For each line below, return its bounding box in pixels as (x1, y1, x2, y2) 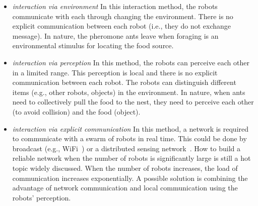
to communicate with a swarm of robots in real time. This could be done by (12, 133, 247, 144)
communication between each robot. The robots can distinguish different (12, 77, 236, 87)
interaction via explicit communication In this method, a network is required (12, 123, 249, 134)
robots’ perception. (12, 192, 71, 202)
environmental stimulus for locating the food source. (12, 40, 174, 51)
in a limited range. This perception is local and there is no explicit (12, 67, 218, 77)
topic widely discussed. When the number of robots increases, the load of (12, 162, 238, 173)
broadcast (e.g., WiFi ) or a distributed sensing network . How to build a (12, 143, 240, 153)
